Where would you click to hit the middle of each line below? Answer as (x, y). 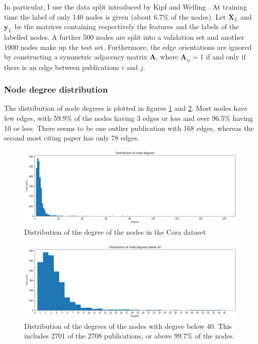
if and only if (226, 57)
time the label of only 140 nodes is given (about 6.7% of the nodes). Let (115, 16)
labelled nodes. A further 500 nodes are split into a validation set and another (124, 37)
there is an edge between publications (62, 67)
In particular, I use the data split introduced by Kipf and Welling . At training (126, 7)
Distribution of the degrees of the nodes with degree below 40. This (128, 326)
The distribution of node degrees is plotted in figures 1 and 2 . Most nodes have (126, 108)
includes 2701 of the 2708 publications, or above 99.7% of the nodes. (130, 336)
